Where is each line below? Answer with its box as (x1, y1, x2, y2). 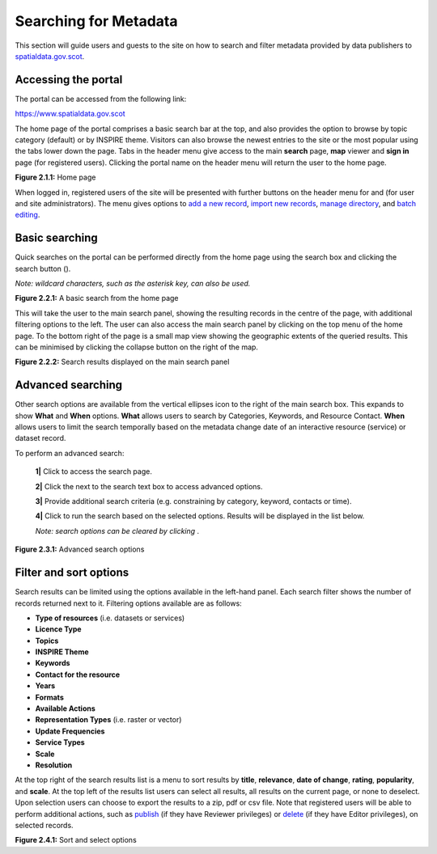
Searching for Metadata (15, 12, 178, 30)
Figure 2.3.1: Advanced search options (15, 544, 145, 554)
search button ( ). (15, 264, 71, 273)
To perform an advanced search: (15, 448, 125, 458)
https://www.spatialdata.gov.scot (15, 109, 125, 119)
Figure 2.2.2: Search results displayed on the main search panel (15, 357, 230, 367)
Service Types (35, 738, 85, 747)
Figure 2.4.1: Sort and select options (15, 835, 137, 845)
